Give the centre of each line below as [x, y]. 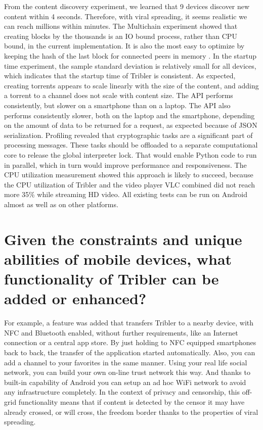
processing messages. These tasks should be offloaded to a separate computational [131, 145]
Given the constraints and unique [123, 239]
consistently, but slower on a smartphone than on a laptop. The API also [117, 105]
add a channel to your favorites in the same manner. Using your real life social [126, 362]
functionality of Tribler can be [112, 279]
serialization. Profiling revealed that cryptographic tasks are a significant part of [128, 135]
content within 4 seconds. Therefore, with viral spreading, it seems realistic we [126, 16]
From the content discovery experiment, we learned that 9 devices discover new [127, 6]
